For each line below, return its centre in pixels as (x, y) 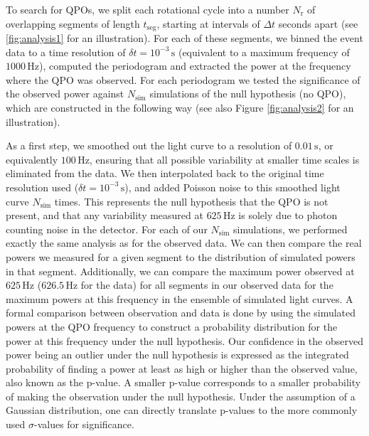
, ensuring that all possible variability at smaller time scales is (224, 159)
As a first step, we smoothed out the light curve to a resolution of (149, 145)
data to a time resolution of (66, 52)
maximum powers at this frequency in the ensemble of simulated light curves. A (180, 298)
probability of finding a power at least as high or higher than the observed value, (182, 368)
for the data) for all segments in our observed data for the (207, 285)
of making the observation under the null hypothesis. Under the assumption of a (181, 396)
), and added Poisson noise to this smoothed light (232, 187)
